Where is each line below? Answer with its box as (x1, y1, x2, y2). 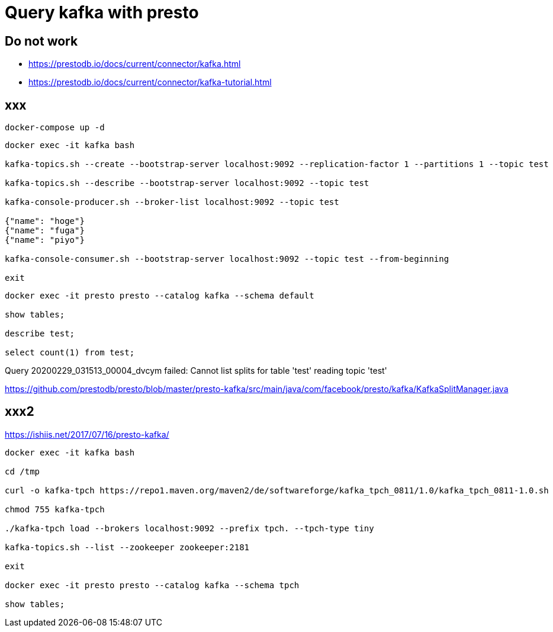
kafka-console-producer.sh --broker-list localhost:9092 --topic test (5, 197, 339, 207)
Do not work (5, 33, 78, 49)
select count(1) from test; (5, 348, 135, 358)
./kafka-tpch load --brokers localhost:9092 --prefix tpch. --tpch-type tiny (5, 523, 374, 533)
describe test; (5, 329, 75, 339)
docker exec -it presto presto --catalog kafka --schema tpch (5, 580, 300, 590)
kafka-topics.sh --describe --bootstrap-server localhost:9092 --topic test (5, 178, 369, 188)
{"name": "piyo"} (5, 235, 85, 245)
